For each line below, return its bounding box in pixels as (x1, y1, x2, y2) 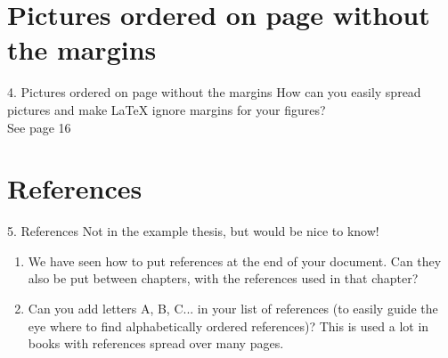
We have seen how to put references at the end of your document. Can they (28, 251, 442, 270)
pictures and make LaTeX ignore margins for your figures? (7, 100, 326, 118)
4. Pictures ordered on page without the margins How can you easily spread (7, 83, 421, 102)
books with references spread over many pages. (28, 334, 284, 353)
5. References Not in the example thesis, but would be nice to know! (7, 222, 379, 240)
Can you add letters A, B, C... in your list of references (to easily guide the (28, 299, 438, 317)
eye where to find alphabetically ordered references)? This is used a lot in (28, 316, 429, 335)
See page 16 (7, 118, 71, 136)
